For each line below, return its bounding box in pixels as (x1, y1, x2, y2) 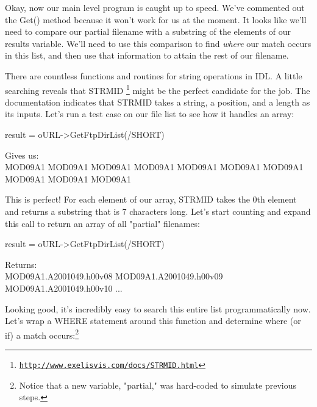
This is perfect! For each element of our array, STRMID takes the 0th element (5, 193, 297, 206)
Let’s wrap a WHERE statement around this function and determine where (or (5, 314, 301, 327)
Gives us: (5, 148, 39, 161)
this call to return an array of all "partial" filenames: (5, 217, 201, 229)
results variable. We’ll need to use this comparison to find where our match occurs (5, 37, 312, 49)
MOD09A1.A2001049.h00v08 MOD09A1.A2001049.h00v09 (5, 270, 223, 283)
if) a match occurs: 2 (5, 326, 79, 341)
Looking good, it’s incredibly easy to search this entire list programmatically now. (5, 302, 311, 315)
